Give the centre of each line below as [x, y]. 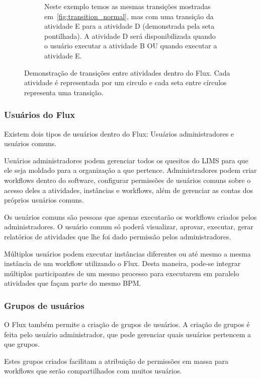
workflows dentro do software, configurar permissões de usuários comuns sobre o [127, 180]
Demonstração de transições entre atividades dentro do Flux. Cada [127, 72]
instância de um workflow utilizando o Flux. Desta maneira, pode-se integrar [122, 263]
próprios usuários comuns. [44, 200]
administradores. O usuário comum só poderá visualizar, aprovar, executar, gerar [129, 227]
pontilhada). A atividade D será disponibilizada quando [130, 36]
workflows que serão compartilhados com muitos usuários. [93, 371]
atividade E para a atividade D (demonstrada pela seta [129, 26]
